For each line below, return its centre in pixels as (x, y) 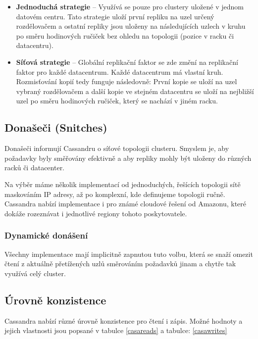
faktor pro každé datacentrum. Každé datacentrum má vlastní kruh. (120, 72)
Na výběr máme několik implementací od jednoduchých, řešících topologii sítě (123, 184)
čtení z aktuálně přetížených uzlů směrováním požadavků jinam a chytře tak (120, 264)
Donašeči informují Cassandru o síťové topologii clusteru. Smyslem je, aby (117, 148)
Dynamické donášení (46, 235)
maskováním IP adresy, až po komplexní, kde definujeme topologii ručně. (115, 194)
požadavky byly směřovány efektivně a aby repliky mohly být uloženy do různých (128, 158)
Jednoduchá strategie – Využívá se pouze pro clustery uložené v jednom (130, 6)
